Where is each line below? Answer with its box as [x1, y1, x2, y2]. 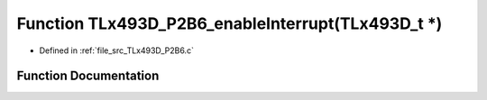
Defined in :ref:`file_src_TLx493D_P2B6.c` [39, 45, 194, 56]
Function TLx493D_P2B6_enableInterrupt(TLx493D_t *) [16, 14, 443, 33]
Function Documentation [16, 68, 160, 84]
